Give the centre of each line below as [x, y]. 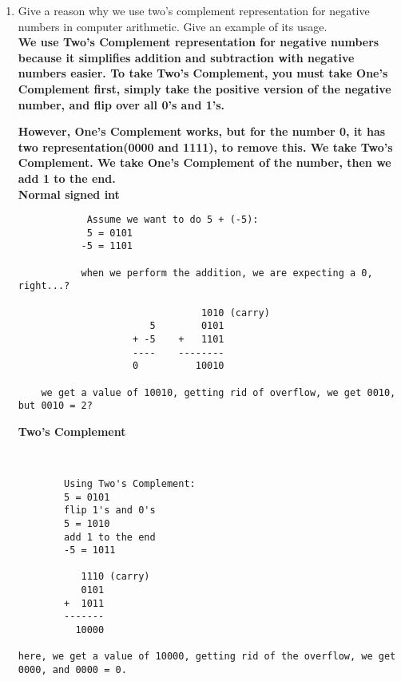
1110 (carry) [115, 577]
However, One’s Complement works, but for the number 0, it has [202, 131]
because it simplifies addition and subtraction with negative [186, 57]
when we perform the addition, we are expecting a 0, [227, 273]
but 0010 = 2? [55, 406]
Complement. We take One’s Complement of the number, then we [204, 162]
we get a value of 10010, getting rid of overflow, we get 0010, [218, 392]
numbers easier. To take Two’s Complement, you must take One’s [203, 73]
